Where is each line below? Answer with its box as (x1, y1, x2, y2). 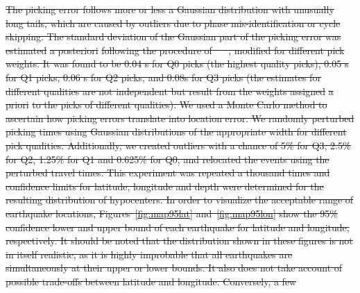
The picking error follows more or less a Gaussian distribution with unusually (6, 2, 334, 16)
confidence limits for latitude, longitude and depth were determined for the (6, 178, 324, 193)
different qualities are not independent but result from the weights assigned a (6, 83, 334, 98)
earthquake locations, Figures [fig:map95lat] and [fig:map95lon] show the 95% (6, 206, 338, 220)
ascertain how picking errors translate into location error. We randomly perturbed (6, 110, 354, 125)
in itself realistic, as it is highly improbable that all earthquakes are (6, 246, 293, 261)
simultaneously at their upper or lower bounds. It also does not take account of (6, 260, 343, 275)
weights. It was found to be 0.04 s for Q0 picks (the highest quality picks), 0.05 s (6, 56, 349, 71)
